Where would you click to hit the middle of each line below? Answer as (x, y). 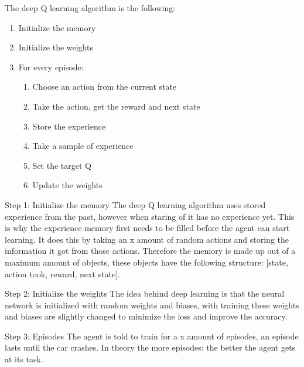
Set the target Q (62, 165)
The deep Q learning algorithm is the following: (90, 8)
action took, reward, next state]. (62, 273)
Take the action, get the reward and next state (116, 106)
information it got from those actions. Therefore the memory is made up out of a (150, 251)
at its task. (24, 359)
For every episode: (51, 67)
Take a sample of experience (83, 146)
